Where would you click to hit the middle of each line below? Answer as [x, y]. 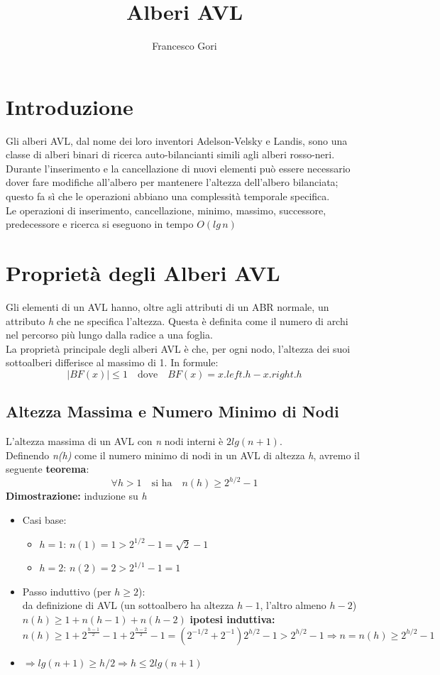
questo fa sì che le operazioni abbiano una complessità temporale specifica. [168, 196]
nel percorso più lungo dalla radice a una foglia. [109, 335]
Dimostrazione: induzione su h [76, 496]
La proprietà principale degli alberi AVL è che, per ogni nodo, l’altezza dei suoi [178, 348]
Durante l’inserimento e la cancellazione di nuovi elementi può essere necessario [178, 168]
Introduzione [70, 106]
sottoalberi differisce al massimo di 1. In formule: [112, 362]
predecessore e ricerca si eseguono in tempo [100, 224]
